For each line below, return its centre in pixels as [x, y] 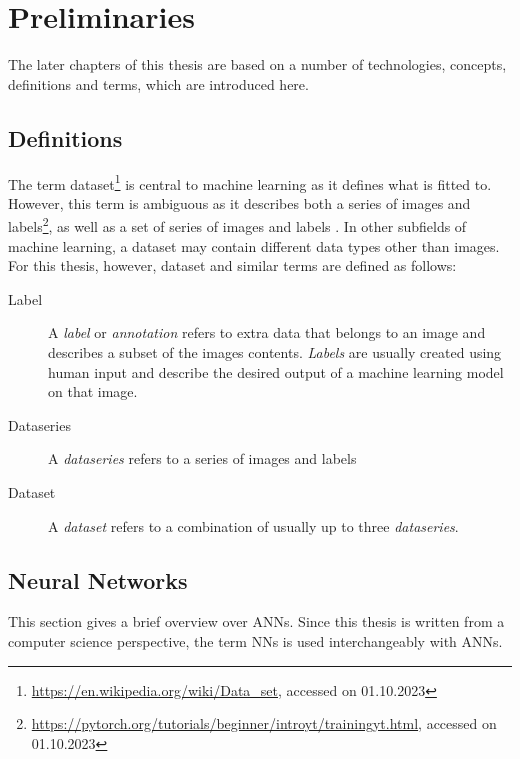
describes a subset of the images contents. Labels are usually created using [275, 351]
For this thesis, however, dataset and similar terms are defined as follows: [232, 265]
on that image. [93, 391]
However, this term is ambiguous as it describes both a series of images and [239, 202]
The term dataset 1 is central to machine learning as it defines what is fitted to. [250, 182]
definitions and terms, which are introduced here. [158, 83]
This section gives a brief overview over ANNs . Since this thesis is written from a [256, 621]
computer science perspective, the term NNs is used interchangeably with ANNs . [255, 640]
